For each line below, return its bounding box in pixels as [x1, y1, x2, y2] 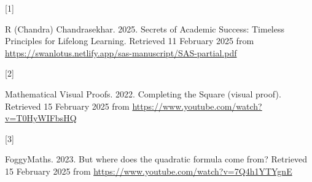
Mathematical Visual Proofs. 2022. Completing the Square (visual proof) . [5, 87, 281, 100]
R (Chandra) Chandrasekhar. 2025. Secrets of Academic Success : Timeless [5, 22, 285, 35]
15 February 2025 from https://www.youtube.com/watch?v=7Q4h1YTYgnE [5, 164, 292, 177]
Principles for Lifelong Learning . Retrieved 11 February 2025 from [5, 34, 254, 47]
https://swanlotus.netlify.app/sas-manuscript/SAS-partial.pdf [5, 46, 237, 59]
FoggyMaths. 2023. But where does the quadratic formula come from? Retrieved [5, 153, 308, 165]
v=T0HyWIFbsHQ [5, 112, 77, 124]
